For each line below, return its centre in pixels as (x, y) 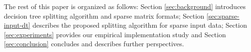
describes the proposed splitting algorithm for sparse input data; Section (140, 25)
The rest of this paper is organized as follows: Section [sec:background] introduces (125, 6)
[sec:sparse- (223, 16)
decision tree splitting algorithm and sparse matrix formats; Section (104, 16)
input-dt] (17, 25)
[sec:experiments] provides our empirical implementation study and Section (115, 34)
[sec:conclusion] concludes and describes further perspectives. (94, 44)
